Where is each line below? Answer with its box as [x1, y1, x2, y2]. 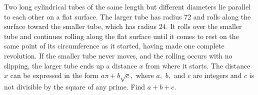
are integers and [192, 70, 242, 80]
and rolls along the [193, 11, 251, 21]
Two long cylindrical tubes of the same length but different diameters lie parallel [4, 1, 251, 11]
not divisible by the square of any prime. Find [4, 81, 145, 91]
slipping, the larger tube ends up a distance [4, 60, 137, 70]
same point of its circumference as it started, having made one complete [4, 40, 224, 51]
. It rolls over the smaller [165, 21, 242, 31]
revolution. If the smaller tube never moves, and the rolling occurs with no [4, 50, 232, 60]
